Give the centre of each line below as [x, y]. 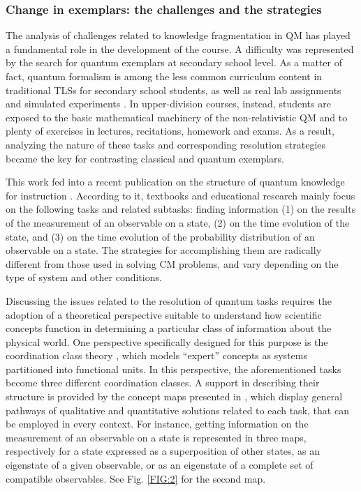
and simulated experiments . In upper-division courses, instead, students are [168, 104]
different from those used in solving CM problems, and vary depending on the [172, 263]
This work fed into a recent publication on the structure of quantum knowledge [175, 182]
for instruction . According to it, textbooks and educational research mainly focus [180, 195]
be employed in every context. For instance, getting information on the [157, 424]
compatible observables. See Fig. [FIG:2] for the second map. [136, 478]
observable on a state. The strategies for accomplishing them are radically [164, 250]
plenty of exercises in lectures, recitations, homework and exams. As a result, [170, 131]
